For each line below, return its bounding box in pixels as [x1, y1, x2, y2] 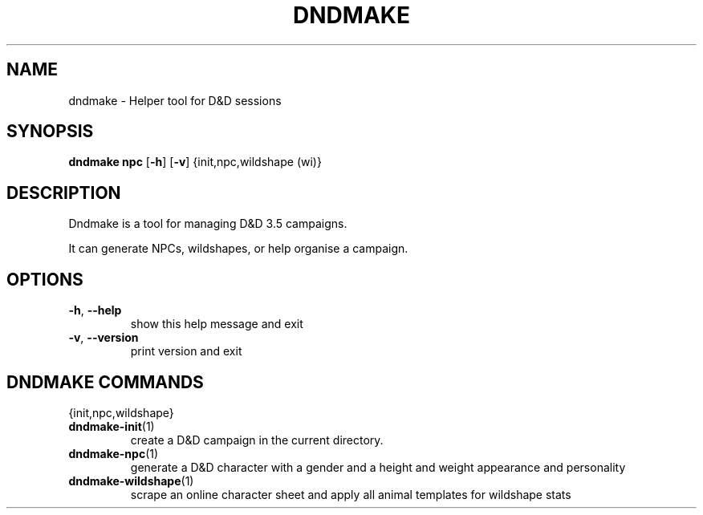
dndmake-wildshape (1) [68, 473, 194, 488]
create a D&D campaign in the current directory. [130, 432, 384, 447]
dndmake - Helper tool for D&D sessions [68, 93, 282, 107]
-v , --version [68, 330, 139, 345]
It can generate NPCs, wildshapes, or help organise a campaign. [68, 241, 408, 256]
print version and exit [130, 344, 242, 359]
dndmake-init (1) [68, 419, 155, 433]
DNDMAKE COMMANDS [6, 371, 204, 392]
